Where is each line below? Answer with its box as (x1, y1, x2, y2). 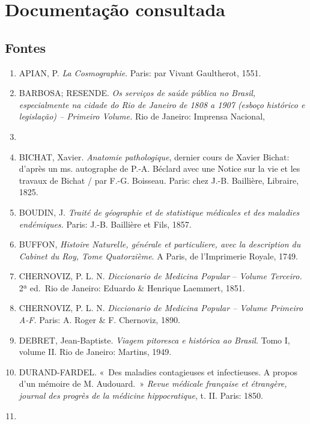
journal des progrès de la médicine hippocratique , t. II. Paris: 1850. (19, 389, 263, 402)
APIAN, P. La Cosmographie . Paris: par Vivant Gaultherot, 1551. (19, 66, 261, 79)
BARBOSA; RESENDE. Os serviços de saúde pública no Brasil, (19, 86, 256, 99)
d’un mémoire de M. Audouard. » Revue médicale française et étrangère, (19, 377, 287, 390)
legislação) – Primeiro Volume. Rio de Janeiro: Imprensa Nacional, (19, 110, 265, 123)
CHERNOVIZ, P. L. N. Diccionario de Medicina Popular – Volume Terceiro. (19, 270, 302, 282)
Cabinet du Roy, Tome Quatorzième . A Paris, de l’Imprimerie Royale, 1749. (19, 249, 298, 262)
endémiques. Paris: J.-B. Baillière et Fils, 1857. (19, 217, 192, 230)
